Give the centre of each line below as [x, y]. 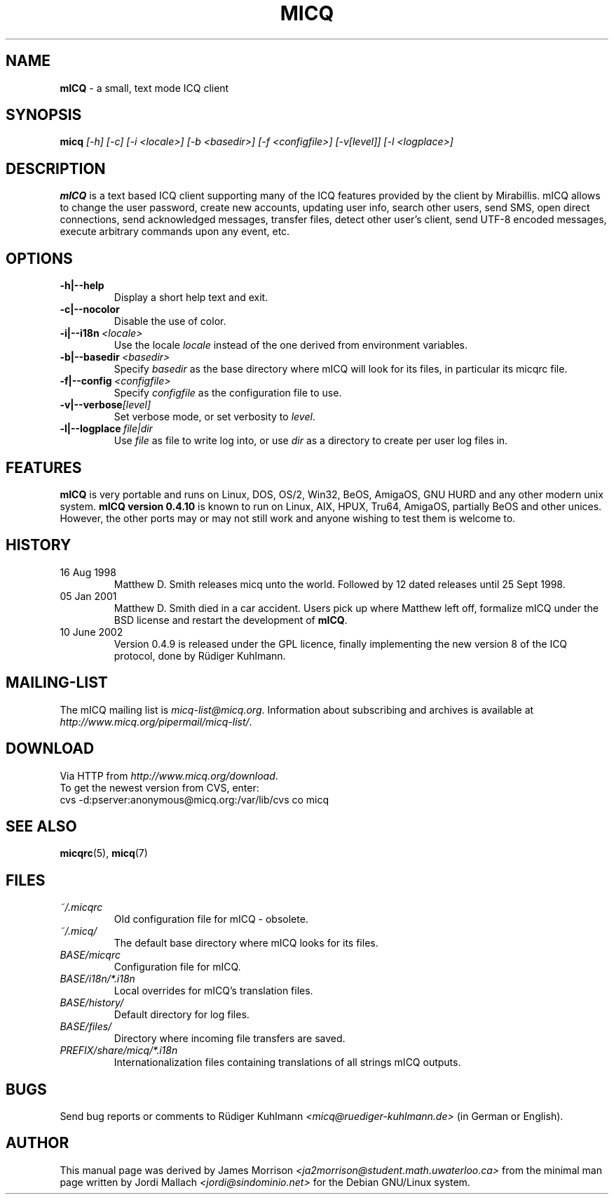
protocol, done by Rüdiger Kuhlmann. [200, 655]
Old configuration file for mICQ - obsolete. [211, 919]
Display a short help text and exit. [191, 298]
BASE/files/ [86, 1027]
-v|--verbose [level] [105, 405]
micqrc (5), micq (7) [104, 853]
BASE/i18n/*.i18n [97, 979]
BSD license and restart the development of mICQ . [231, 620]
